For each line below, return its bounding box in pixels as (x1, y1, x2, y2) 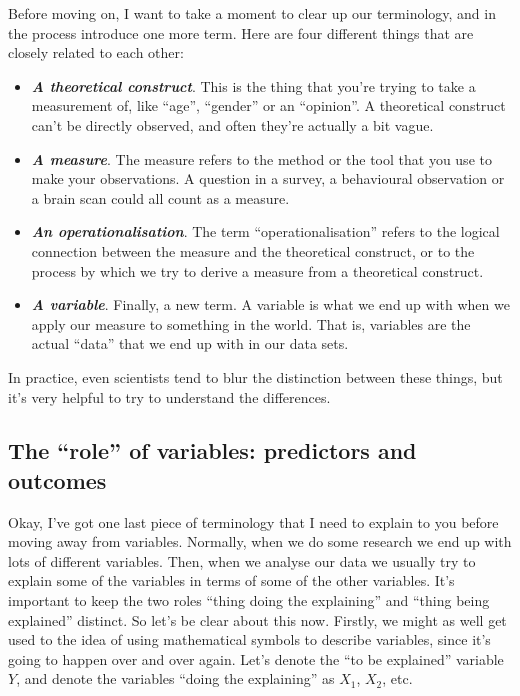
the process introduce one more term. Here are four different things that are (8, 22, 474, 43)
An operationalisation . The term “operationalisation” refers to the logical (31, 221, 500, 242)
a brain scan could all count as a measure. (31, 187, 290, 208)
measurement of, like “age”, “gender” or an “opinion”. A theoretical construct (31, 95, 506, 116)
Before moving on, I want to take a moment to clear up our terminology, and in (8, 3, 496, 23)
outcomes (8, 464, 107, 495)
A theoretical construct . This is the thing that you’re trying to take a (31, 75, 476, 96)
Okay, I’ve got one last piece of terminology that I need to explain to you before (8, 511, 499, 532)
